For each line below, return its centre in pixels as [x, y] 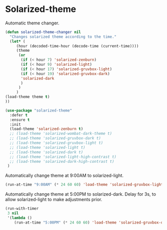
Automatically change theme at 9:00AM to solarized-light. [64, 176]
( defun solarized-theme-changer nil [43, 32]
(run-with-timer [22, 209]
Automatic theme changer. [32, 23]
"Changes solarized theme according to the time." [63, 37]
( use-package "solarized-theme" [39, 111]
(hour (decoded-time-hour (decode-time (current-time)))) [78, 46]
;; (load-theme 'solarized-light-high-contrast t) [63, 157]
